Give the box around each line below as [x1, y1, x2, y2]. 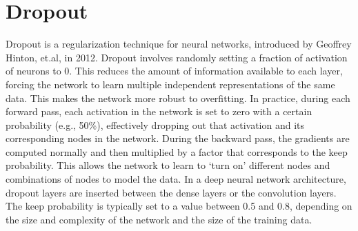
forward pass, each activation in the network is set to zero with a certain [6, 104, 312, 119]
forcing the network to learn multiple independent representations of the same [6, 77, 335, 91]
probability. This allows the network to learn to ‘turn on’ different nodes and [6, 158, 330, 172]
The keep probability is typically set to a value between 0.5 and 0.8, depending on [6, 199, 352, 213]
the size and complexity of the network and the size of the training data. [6, 212, 312, 226]
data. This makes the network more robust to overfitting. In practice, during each [6, 90, 350, 105]
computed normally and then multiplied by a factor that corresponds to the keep [6, 144, 348, 159]
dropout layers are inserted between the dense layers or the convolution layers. [6, 185, 337, 199]
